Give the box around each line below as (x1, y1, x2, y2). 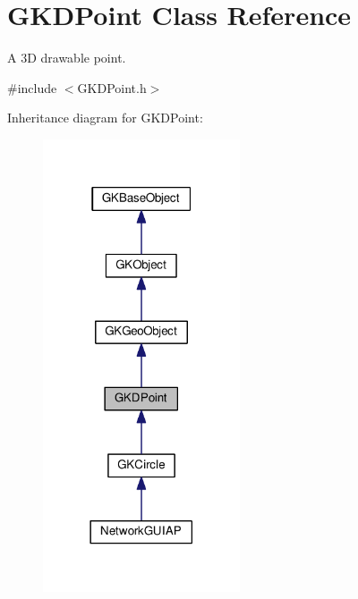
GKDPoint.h (77, 78, 147, 97)
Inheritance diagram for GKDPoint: (7, 108, 203, 127)
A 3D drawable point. (7, 48, 126, 67)
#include (7, 78, 57, 97)
